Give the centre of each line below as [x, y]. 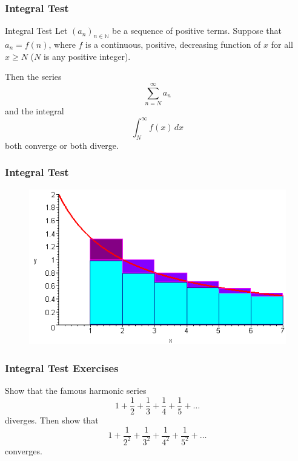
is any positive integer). [87, 56]
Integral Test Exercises [62, 368]
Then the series [33, 77]
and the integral [35, 110]
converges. [24, 450]
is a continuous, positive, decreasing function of [173, 44]
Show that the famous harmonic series [76, 391]
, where [62, 44]
